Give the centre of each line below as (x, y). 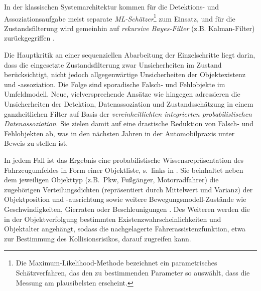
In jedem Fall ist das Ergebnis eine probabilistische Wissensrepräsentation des (124, 160)
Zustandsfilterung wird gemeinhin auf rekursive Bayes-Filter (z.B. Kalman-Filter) (129, 28)
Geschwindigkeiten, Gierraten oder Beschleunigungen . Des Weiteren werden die (127, 209)
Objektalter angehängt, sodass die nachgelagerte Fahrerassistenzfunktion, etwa (125, 229)
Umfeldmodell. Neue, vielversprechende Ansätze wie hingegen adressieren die (122, 94)
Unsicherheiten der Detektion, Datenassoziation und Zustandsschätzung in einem (129, 104)
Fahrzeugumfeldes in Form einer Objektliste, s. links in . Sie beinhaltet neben (124, 170)
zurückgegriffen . (29, 38)
